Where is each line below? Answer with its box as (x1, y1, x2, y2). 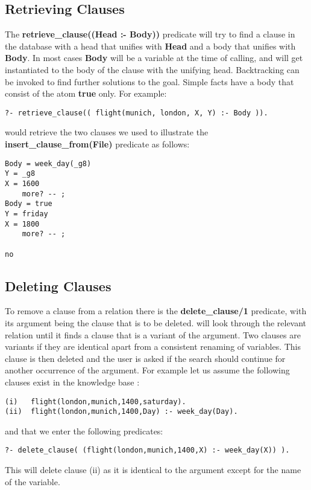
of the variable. (5, 475, 60, 488)
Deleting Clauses (5, 276, 112, 295)
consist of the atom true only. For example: (5, 87, 167, 100)
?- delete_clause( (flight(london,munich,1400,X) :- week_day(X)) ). (5, 446, 290, 455)
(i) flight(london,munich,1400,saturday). (5, 397, 186, 406)
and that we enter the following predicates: (5, 424, 163, 437)
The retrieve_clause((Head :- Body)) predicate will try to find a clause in (5, 28, 295, 40)
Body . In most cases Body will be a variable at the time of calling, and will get (5, 51, 303, 64)
